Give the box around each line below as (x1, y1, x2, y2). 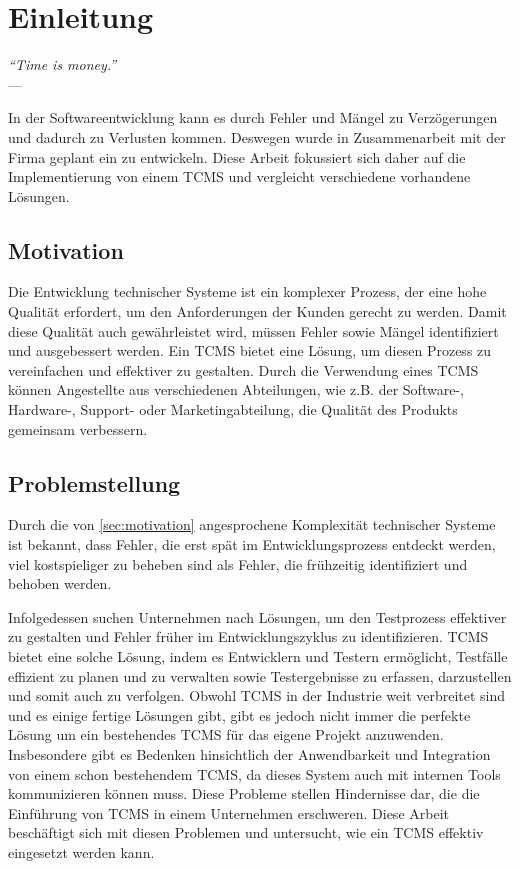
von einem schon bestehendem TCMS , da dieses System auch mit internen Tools (8, 763, 501, 784)
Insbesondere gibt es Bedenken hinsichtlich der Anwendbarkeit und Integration (8, 743, 491, 764)
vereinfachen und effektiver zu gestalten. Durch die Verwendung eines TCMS (8, 359, 479, 380)
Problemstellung (8, 467, 181, 498)
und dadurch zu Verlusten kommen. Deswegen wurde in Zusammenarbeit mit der (8, 126, 506, 147)
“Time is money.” (8, 54, 117, 75)
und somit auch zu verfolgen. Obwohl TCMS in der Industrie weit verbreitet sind (8, 685, 506, 706)
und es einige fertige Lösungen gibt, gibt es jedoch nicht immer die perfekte (8, 704, 471, 725)
